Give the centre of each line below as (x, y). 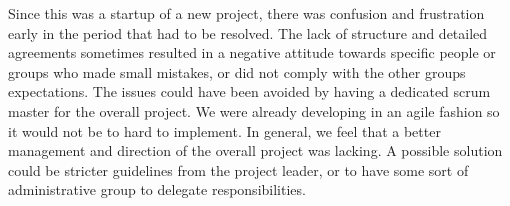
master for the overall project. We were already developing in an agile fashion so (254, 110)
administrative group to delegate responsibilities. (157, 189)
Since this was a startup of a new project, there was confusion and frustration (246, 13)
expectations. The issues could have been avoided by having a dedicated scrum (249, 91)
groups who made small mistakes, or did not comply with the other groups (237, 71)
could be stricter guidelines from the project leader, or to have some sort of (238, 169)
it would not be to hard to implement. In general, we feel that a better (224, 130)
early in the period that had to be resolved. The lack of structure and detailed (248, 32)
